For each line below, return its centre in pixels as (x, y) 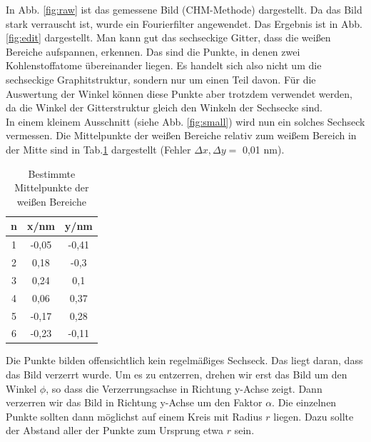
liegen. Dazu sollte (314, 416)
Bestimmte (52, 173)
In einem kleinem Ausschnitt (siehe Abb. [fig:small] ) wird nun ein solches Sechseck (185, 121)
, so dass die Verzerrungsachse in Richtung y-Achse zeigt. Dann (184, 388)
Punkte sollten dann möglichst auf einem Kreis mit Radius (134, 416)
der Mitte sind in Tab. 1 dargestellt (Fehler (98, 149)
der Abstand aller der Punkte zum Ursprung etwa (115, 430)
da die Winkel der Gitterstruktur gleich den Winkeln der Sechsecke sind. (164, 107)
